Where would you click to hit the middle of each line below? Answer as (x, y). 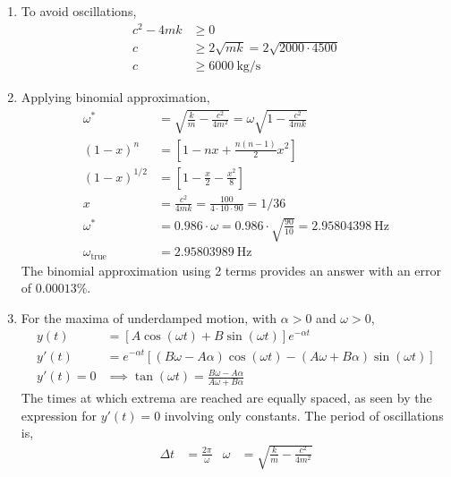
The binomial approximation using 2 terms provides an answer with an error (231, 270)
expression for (59, 415)
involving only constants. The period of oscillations (304, 415)
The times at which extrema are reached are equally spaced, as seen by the (226, 397)
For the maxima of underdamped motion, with (149, 317)
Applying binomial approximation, (115, 97)
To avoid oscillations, (79, 11)
